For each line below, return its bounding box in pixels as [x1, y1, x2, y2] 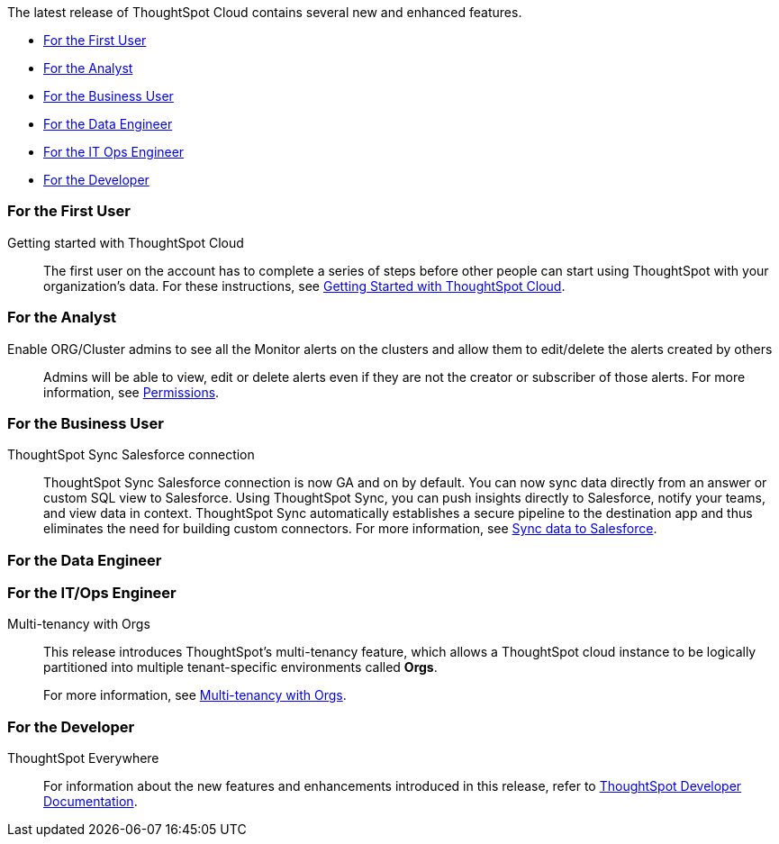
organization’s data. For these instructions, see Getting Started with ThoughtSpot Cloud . [43, 277, 566, 294]
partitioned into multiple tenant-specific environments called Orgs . [43, 659, 438, 676]
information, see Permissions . [43, 384, 220, 400]
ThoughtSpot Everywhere [7, 750, 159, 767]
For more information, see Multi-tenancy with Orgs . [43, 687, 347, 703]
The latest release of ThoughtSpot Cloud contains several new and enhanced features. [7, 5, 522, 20]
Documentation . [43, 794, 138, 810]
